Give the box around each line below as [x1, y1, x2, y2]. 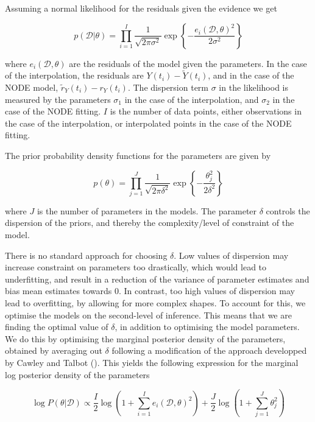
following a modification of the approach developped [111, 344, 307, 357]
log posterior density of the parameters [5, 368, 150, 381]
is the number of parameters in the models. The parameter [37, 204, 257, 217]
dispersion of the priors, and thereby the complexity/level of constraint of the [5, 216, 294, 229]
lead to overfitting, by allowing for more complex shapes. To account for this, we [5, 297, 306, 309]
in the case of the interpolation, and [124, 93, 259, 105]
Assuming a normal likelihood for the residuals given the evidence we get [5, 2, 277, 14]
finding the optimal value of [5, 320, 108, 333]
